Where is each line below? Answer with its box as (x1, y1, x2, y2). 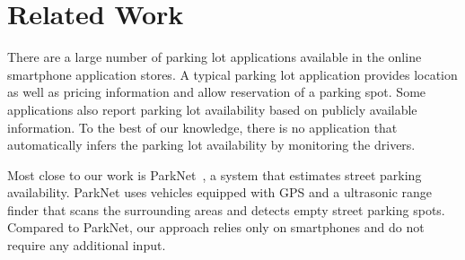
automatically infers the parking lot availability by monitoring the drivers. (7, 135, 416, 154)
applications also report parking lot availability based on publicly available (7, 100, 417, 118)
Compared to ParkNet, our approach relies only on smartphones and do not (7, 218, 425, 237)
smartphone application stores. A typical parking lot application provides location (7, 65, 458, 83)
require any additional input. (7, 236, 166, 255)
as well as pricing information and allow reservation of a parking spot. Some (7, 82, 426, 101)
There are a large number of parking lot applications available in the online (7, 48, 422, 66)
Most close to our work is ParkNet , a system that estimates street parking (7, 165, 422, 184)
